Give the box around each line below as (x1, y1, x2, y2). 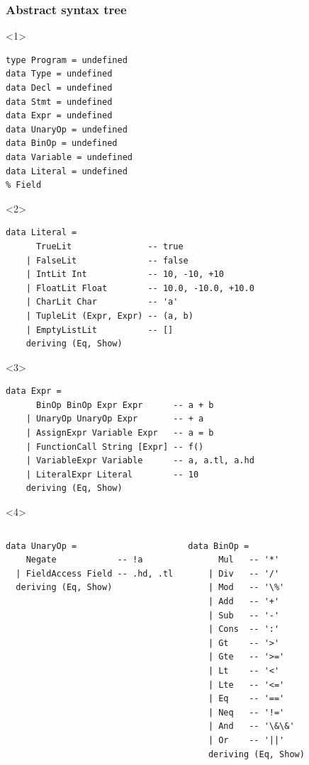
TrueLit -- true (35, 241, 184, 251)
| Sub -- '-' (208, 610, 280, 620)
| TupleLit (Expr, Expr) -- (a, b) (26, 310, 193, 321)
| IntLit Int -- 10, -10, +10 (26, 269, 224, 280)
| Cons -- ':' (208, 624, 280, 635)
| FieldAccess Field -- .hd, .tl (16, 568, 174, 579)
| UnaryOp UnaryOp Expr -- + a (26, 414, 204, 424)
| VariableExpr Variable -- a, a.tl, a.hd (26, 455, 254, 466)
